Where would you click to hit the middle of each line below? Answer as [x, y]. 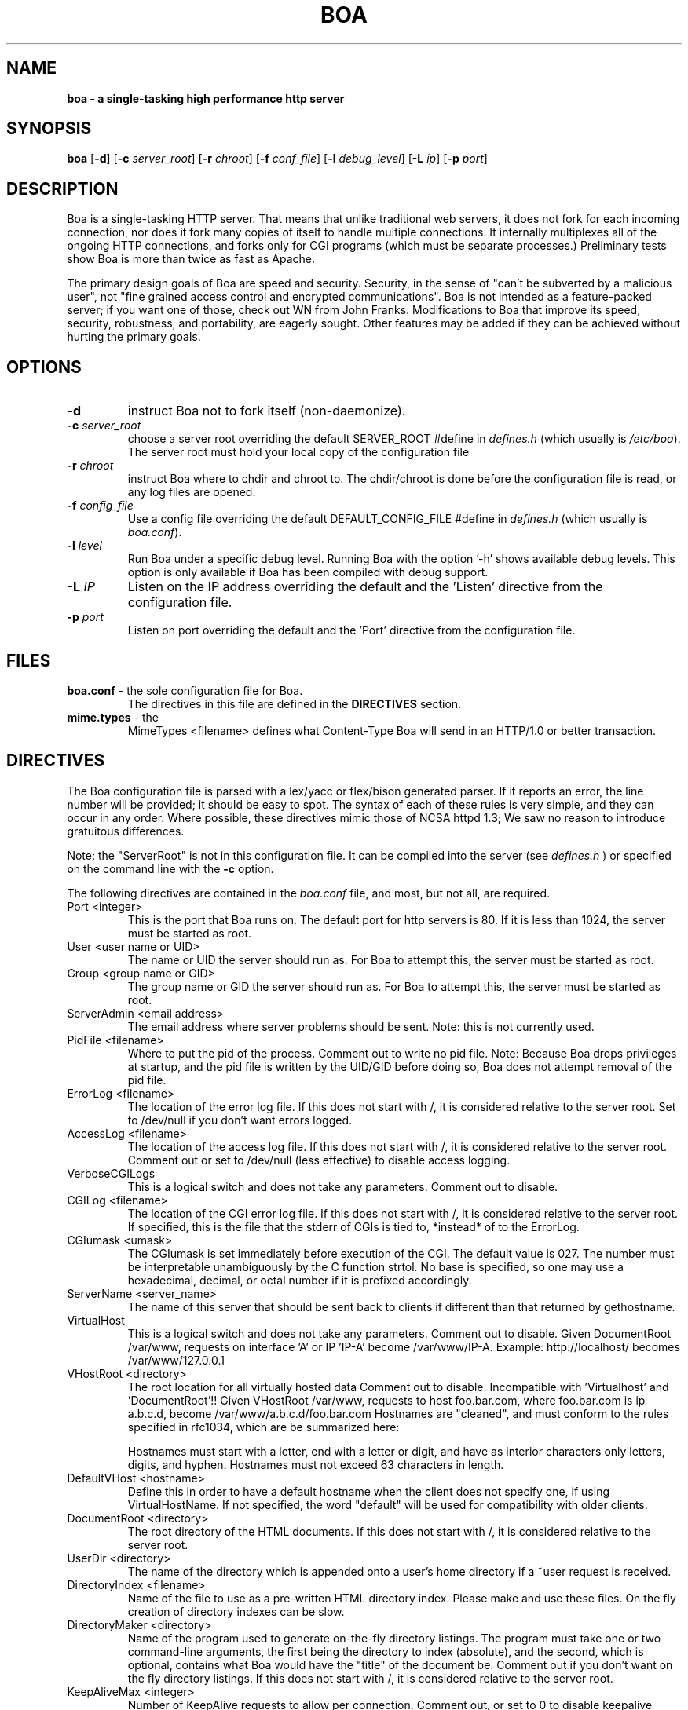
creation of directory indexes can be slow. [236, 1611]
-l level [84, 546]
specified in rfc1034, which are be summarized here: [263, 1427]
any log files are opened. [192, 492]
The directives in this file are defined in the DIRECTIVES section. [295, 703]
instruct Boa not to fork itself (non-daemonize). [267, 411]
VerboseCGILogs [111, 1173]
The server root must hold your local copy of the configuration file [298, 452]
